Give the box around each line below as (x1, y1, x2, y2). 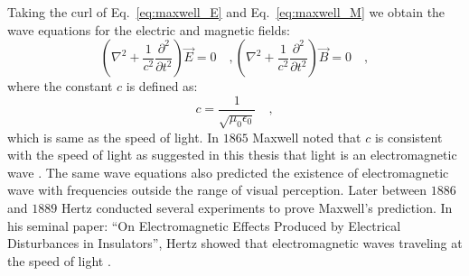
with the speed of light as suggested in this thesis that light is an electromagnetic (7, 145, 457, 164)
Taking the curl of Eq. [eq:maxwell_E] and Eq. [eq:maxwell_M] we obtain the (7, 3, 446, 21)
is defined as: (126, 77, 198, 96)
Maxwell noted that (252, 127, 361, 146)
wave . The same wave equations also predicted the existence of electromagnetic (7, 162, 449, 181)
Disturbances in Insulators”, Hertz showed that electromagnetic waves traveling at (7, 234, 463, 253)
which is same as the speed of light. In (7, 127, 219, 146)
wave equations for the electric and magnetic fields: (7, 20, 290, 39)
